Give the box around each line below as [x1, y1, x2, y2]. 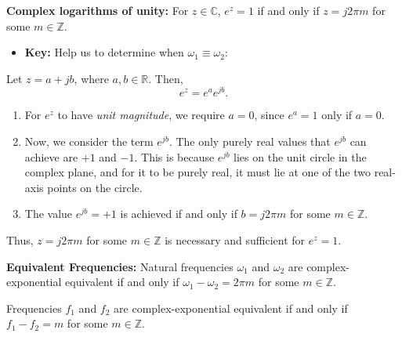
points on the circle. [47, 179, 143, 195]
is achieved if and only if [120, 205, 237, 222]
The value [24, 205, 73, 222]
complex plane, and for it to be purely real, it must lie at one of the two [24, 164, 371, 180]
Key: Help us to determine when [24, 44, 184, 60]
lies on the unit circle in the [234, 148, 367, 165]
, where [74, 70, 109, 86]
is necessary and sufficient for [165, 232, 306, 248]
